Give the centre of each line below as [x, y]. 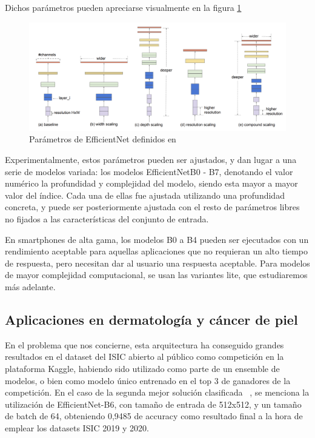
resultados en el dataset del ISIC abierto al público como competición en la [144, 357]
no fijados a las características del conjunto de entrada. [107, 219]
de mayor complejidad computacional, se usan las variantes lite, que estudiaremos [156, 275]
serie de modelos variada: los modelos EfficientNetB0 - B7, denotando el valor [149, 171]
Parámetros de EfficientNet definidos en [103, 139]
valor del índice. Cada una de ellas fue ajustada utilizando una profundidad [145, 195]
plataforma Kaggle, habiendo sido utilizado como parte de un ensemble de [142, 368]
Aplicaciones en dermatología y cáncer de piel [151, 319]
